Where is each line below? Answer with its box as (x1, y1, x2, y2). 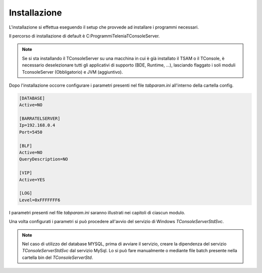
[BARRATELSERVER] (19, 116, 61, 121)
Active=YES (19, 177, 45, 182)
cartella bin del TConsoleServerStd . (22, 255, 93, 260)
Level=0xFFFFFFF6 (19, 197, 61, 203)
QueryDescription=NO (19, 157, 68, 162)
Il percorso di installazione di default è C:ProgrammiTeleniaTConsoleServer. (9, 33, 160, 39)
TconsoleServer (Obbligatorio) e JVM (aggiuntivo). (22, 69, 123, 75)
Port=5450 (19, 129, 43, 135)
